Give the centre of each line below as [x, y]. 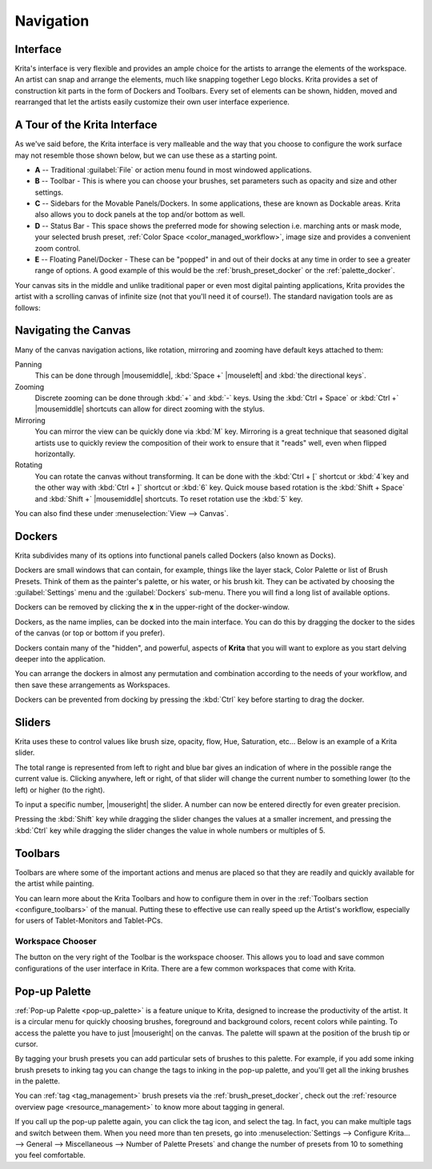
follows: [28, 307]
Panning [28, 364]
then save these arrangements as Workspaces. [92, 685]
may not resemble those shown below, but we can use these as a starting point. [146, 155]
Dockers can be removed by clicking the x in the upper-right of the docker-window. [152, 607]
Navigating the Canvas [73, 331]
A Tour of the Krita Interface [86, 125]
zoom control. [58, 248]
